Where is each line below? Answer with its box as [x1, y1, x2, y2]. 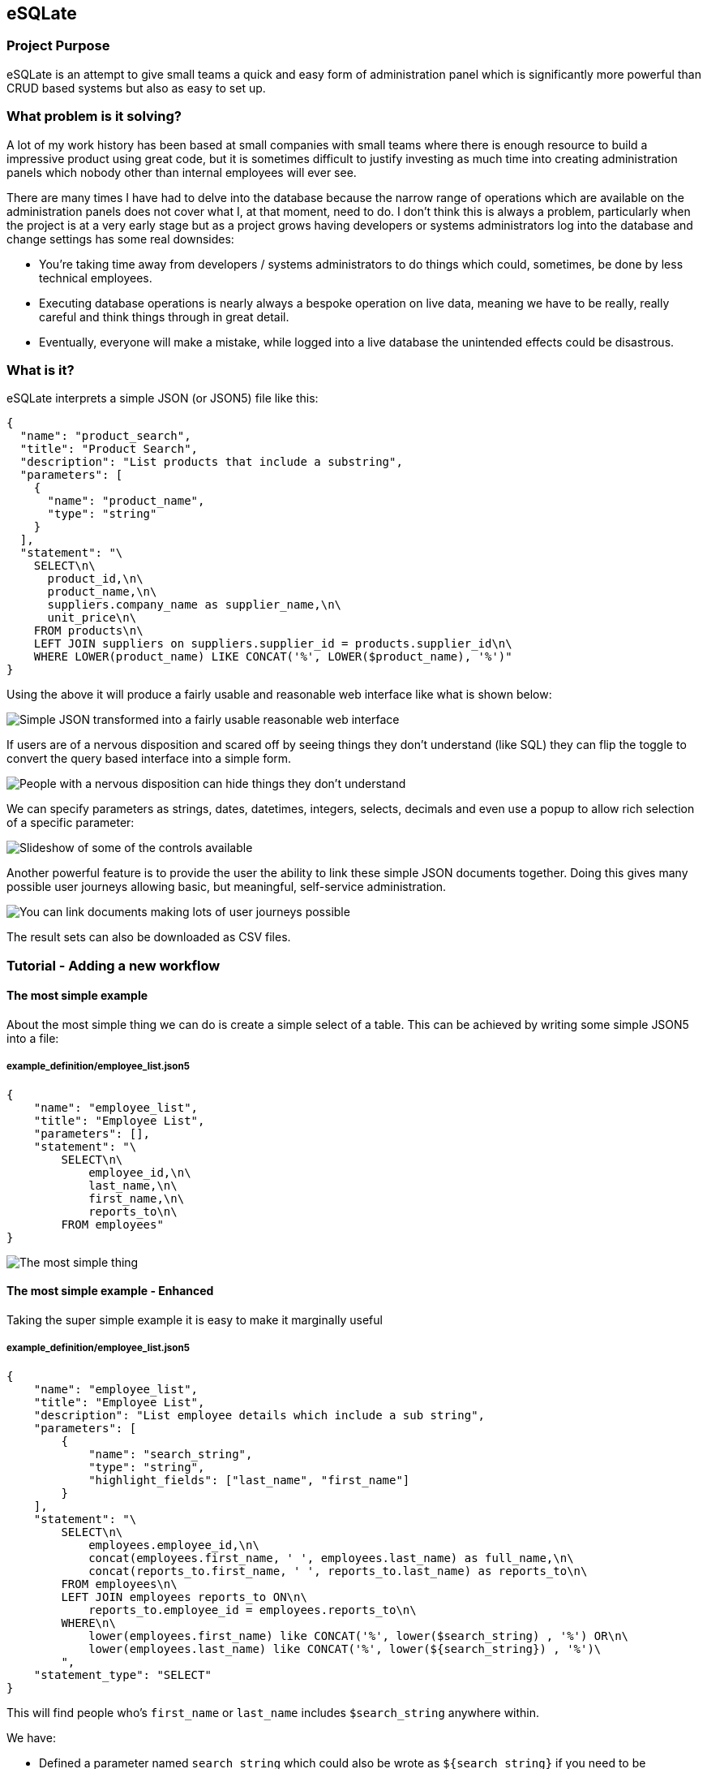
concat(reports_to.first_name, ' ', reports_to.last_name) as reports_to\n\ [88, 1564, 588, 1577]
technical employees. [39, 270, 152, 285]
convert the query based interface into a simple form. [6, 751, 292, 766]
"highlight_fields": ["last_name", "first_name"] [88, 1473, 410, 1487]
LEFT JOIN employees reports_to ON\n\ [61, 1590, 307, 1603]
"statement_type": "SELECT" [33, 1668, 212, 1681]
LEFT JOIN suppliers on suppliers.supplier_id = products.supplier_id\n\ [33, 637, 512, 651]
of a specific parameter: [6, 816, 135, 830]
